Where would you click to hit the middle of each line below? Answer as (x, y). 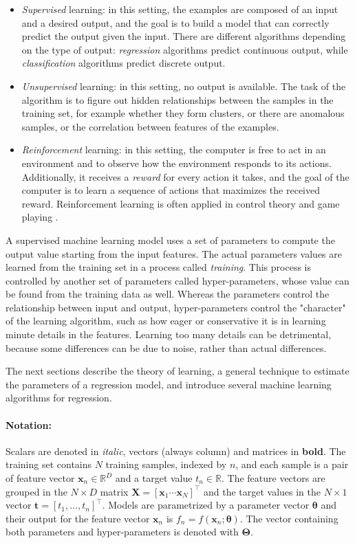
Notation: (29, 424)
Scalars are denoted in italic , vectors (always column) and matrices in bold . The (176, 451)
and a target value (154, 478)
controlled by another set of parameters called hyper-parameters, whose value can (177, 280)
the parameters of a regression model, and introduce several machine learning (169, 384)
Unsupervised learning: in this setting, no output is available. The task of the (184, 86)
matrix (114, 491)
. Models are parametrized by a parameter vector (206, 505)
